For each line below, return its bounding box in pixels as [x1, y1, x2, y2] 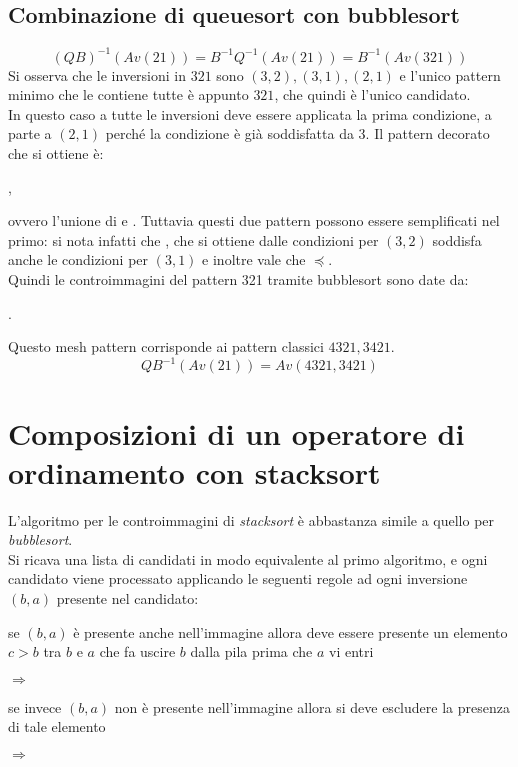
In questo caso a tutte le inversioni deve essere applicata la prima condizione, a [8, 103, 492, 124]
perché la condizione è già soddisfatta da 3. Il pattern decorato [105, 123, 490, 144]
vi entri [329, 641, 374, 662]
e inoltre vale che [202, 249, 306, 270]
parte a [8, 123, 52, 144]
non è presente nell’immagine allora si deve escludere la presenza [114, 696, 510, 717]
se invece [8, 696, 62, 717]
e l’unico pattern [399, 64, 501, 85]
